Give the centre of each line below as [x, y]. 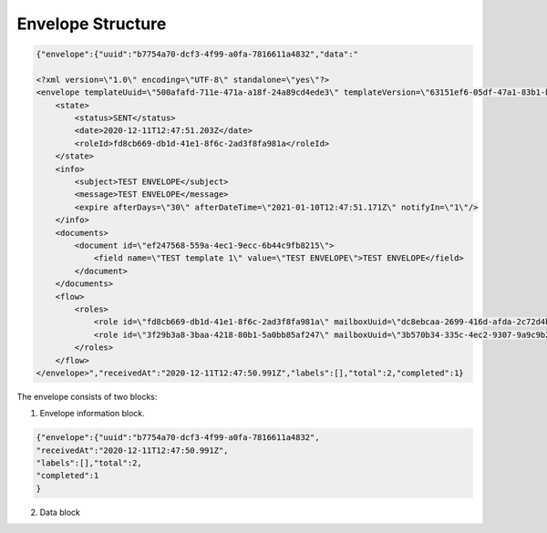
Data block [60, 512]
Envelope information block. [92, 414]
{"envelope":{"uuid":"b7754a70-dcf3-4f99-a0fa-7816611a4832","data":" [197, 54]
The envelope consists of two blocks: [87, 396]
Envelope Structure [92, 24]
